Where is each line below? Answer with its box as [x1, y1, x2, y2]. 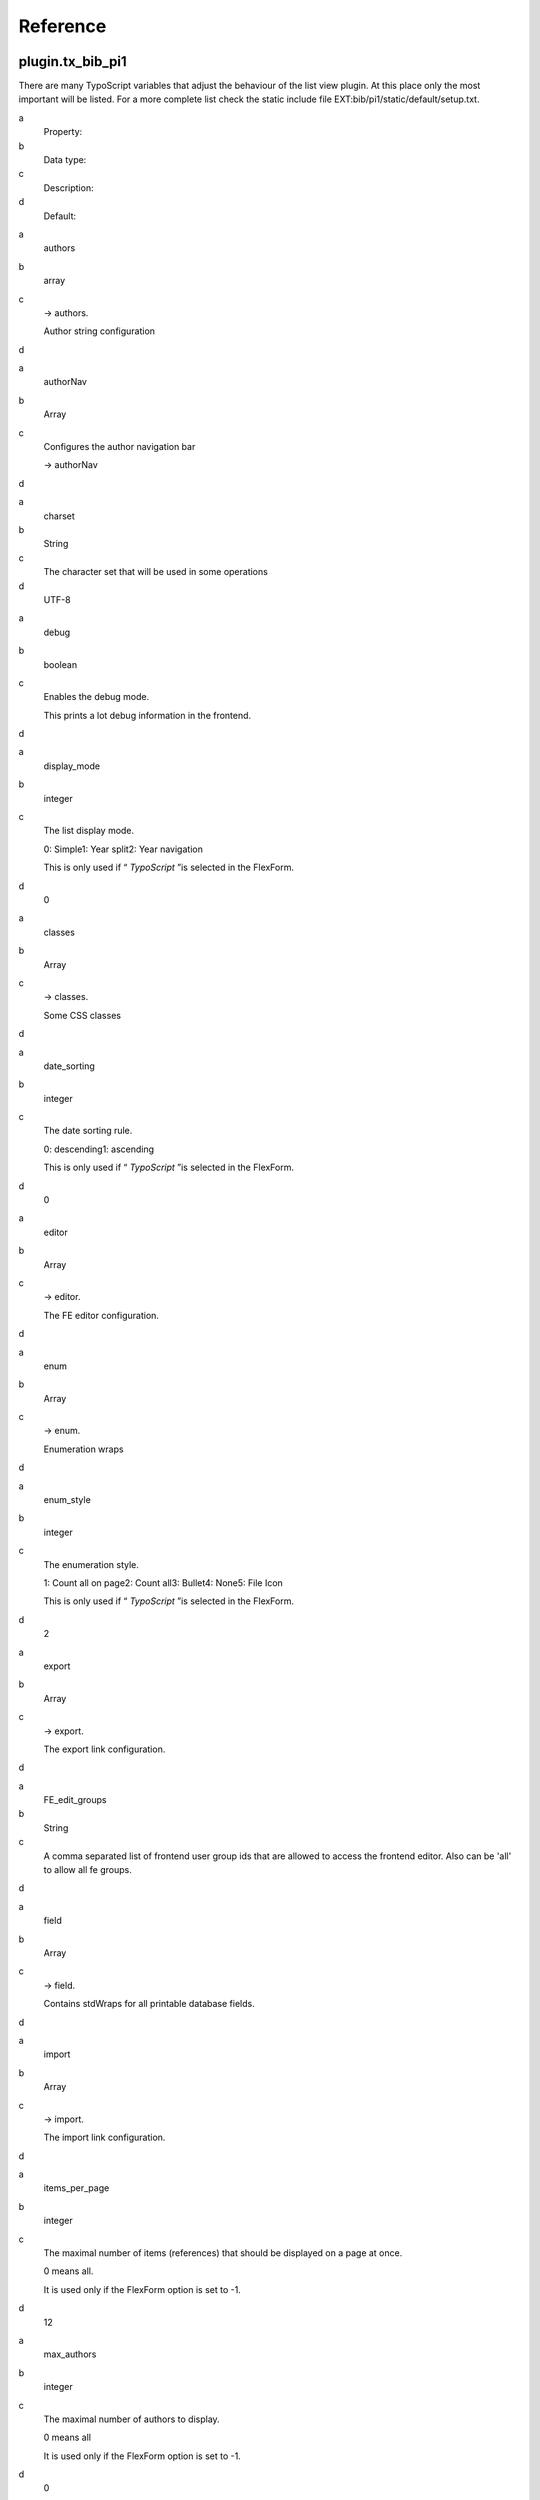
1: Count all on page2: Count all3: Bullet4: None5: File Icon [43, 1577, 284, 1589]
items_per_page [43, 2182, 110, 2194]
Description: [43, 181, 94, 194]
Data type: [43, 154, 87, 166]
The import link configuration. [43, 2131, 166, 2144]
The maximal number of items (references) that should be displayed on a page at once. [43, 2247, 403, 2259]
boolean [43, 658, 78, 670]
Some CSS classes [43, 1009, 122, 1021]
